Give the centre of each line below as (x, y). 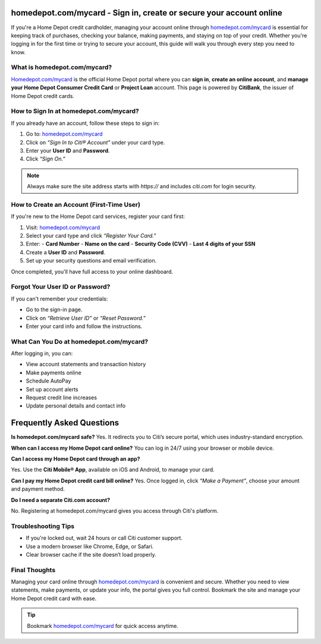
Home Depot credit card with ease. (54, 598)
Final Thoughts (33, 570)
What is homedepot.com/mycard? (62, 67)
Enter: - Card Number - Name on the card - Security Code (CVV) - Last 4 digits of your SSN (141, 244)
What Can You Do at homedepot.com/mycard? (80, 342)
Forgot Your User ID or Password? (61, 287)
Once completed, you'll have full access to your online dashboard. (92, 272)
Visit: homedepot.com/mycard (63, 227)
